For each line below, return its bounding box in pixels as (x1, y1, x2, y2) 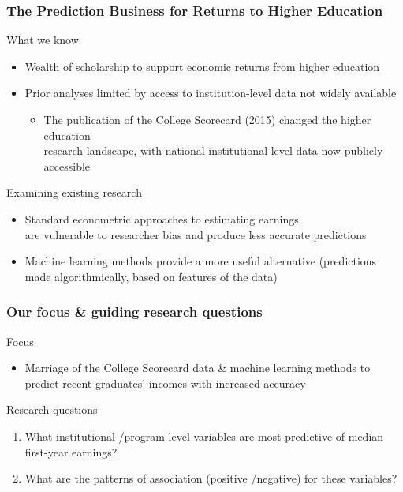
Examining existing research (6, 184, 142, 201)
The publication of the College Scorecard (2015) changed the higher (43, 111, 371, 127)
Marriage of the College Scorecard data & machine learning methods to (24, 359, 371, 376)
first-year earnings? (24, 443, 118, 460)
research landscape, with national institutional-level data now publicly (43, 142, 383, 159)
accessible (43, 157, 91, 174)
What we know (6, 32, 79, 48)
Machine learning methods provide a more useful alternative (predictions (24, 253, 377, 269)
